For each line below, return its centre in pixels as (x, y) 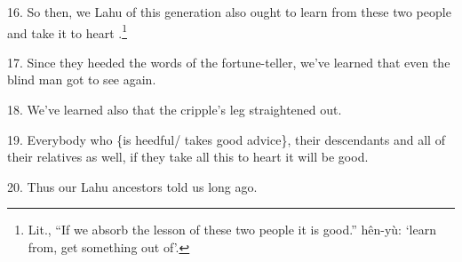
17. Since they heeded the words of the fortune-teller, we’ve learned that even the (229, 62)
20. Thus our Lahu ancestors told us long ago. (132, 186)
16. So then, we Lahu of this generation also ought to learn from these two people (229, 12)
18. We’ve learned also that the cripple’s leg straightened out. (175, 110)
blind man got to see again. (82, 79)
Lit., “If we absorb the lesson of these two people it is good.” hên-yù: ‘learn (232, 230)
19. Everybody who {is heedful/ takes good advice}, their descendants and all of (226, 139)
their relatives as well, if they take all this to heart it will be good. (188, 157)
